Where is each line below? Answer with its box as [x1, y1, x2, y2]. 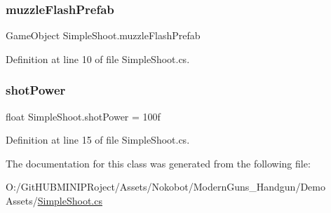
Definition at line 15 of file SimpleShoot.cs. [6, 132, 190, 147]
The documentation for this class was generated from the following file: [6, 156, 311, 170]
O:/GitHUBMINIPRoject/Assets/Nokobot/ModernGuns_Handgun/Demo [6, 179, 325, 194]
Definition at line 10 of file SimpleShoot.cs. [6, 51, 190, 66]
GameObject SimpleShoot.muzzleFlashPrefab [6, 28, 201, 43]
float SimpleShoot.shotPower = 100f [6, 109, 161, 123]
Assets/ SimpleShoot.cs [6, 193, 102, 207]
